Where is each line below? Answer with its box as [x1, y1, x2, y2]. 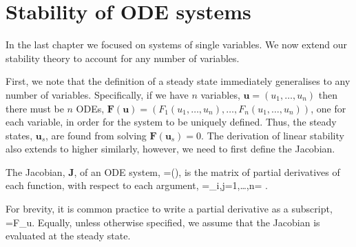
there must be [6, 101, 64, 115]
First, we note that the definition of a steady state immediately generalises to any [6, 74, 350, 88]
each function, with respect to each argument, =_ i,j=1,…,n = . [6, 178, 268, 192]
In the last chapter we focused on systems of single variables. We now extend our [6, 37, 348, 52]
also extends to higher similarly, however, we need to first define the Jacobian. [6, 141, 335, 156]
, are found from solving [45, 128, 147, 142]
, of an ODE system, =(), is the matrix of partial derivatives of [74, 164, 340, 179]
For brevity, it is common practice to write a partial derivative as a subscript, [6, 201, 333, 216]
